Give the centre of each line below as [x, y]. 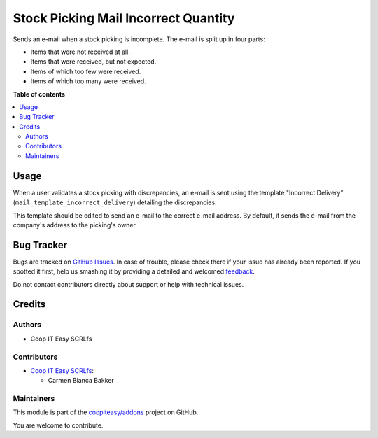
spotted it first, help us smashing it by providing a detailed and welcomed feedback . [134, 271]
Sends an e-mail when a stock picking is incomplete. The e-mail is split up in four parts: [139, 39]
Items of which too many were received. [88, 81]
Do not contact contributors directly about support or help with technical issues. [128, 284]
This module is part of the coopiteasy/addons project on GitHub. [106, 412]
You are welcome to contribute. [58, 425]
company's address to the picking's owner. [75, 225]
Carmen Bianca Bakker [81, 381]
